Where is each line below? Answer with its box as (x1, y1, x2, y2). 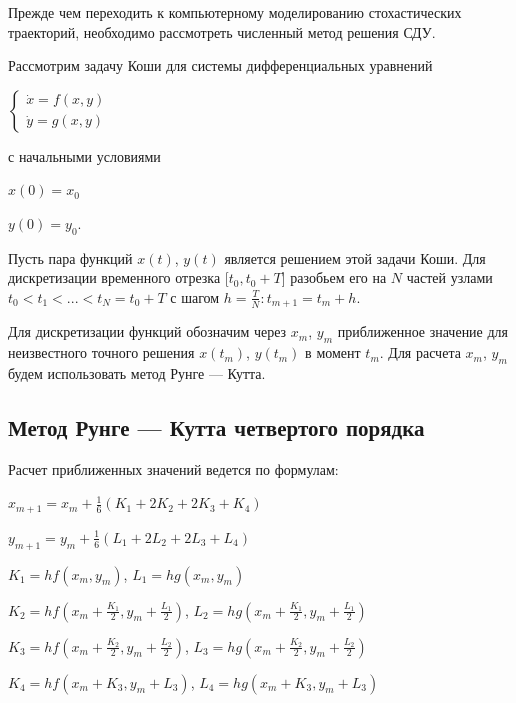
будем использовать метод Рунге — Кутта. (8, 363, 266, 383)
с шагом (170, 286, 220, 307)
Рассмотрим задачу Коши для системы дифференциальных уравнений (8, 55, 433, 76)
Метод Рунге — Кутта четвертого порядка (8, 411, 425, 442)
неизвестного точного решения (8, 342, 195, 363)
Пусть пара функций (8, 247, 133, 268)
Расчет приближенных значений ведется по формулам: (8, 458, 339, 479)
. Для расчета (379, 342, 461, 363)
